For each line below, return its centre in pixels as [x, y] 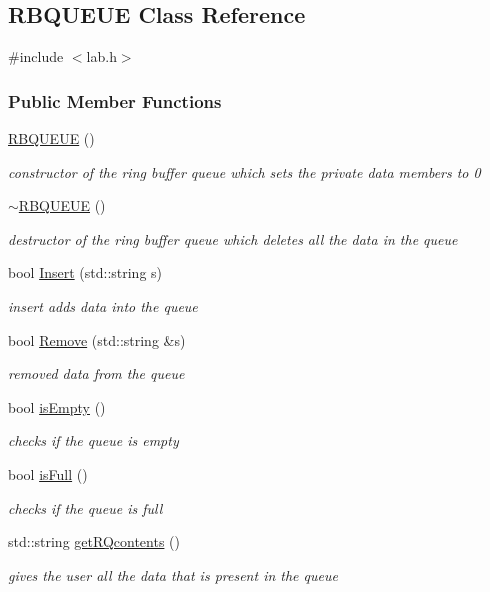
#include [36, 56]
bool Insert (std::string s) [85, 272]
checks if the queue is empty [93, 440]
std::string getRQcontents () [94, 541]
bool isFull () [48, 473]
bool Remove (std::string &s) [97, 339]
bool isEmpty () [57, 406]
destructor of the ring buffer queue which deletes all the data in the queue [233, 238]
